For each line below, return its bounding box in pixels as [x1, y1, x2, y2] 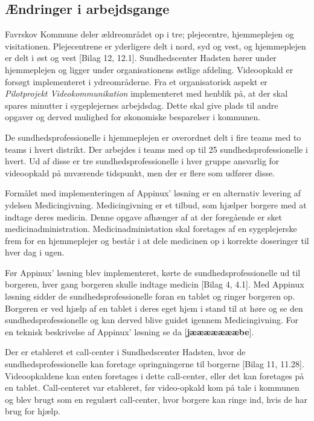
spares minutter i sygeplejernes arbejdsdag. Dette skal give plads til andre [5, 98, 278, 111]
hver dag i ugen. [5, 246, 65, 259]
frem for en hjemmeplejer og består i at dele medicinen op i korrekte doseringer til [5, 234, 309, 246]
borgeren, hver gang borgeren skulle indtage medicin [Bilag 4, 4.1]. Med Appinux [5, 278, 304, 291]
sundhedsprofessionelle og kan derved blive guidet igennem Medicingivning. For [5, 313, 299, 326]
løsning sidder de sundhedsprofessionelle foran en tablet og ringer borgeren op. [5, 290, 295, 303]
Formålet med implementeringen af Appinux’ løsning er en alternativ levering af [5, 187, 301, 199]
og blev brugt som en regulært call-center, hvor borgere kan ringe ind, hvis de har [5, 393, 308, 405]
